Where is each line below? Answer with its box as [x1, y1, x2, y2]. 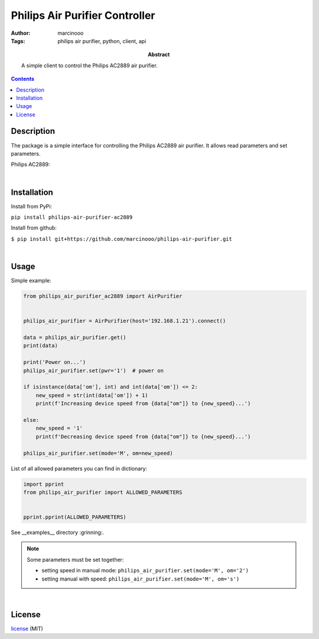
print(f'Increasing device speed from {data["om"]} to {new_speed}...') [35, 400, 251, 407]
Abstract [148, 51, 170, 58]
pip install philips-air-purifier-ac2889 [11, 214, 133, 221]
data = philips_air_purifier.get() [23, 334, 126, 341]
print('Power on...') [23, 359, 86, 366]
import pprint [23, 481, 64, 487]
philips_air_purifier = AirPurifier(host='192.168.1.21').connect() [23, 317, 226, 325]
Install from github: [11, 224, 57, 231]
